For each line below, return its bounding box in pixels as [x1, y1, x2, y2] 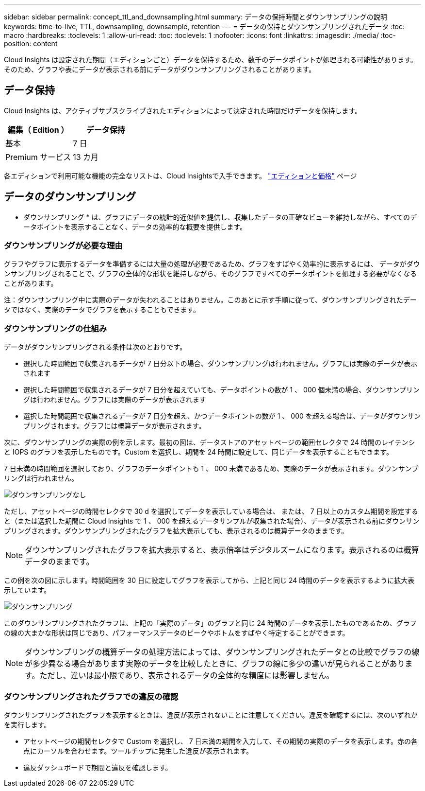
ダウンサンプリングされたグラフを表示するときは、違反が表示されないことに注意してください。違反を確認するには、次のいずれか [4, 710, 418, 719]
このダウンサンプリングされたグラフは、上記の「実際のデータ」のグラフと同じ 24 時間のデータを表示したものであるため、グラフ [4, 619, 417, 628]
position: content [4, 39, 58, 48]
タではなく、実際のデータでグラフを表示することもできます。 [4, 305, 200, 314]
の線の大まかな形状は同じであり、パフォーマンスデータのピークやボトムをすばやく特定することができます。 [4, 629, 349, 637]
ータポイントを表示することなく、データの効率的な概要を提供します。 [23, 222, 247, 231]
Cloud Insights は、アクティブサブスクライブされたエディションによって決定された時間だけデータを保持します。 [4, 106, 362, 115]
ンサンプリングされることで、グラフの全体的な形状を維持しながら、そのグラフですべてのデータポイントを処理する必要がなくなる [4, 269, 417, 278]
